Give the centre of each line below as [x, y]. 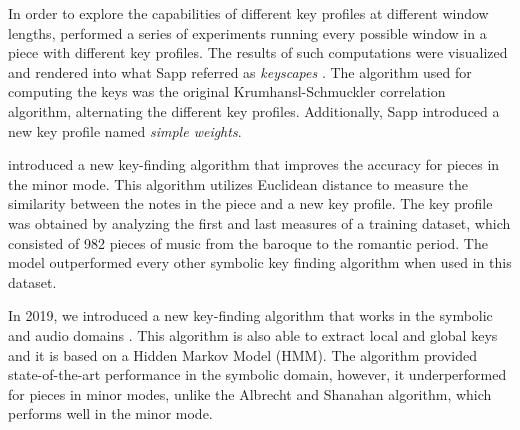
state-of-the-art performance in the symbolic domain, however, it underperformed [257, 374]
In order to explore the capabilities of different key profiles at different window [248, 13]
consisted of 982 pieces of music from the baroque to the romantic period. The [248, 242]
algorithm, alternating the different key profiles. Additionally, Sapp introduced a [254, 110]
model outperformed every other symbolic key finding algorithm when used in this [260, 262]
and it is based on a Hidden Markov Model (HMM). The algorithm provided [242, 354]
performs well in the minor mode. [110, 413]
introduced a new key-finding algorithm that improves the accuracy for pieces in [254, 164]
